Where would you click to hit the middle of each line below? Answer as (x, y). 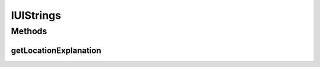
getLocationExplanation (56, 50)
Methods (29, 31)
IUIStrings (36, 15)
